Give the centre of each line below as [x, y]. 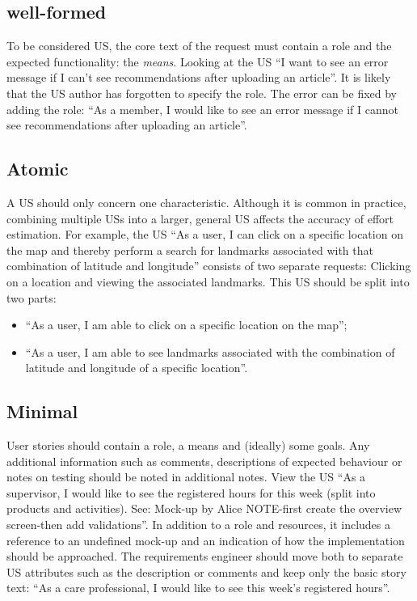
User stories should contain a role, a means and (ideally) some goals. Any [188, 445]
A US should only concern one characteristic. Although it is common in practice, [206, 202]
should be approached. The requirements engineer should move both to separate [205, 556]
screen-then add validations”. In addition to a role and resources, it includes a [198, 525]
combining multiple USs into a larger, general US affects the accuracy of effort [200, 218]
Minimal [42, 411]
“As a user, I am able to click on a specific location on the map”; [186, 325]
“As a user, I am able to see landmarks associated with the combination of [210, 351]
